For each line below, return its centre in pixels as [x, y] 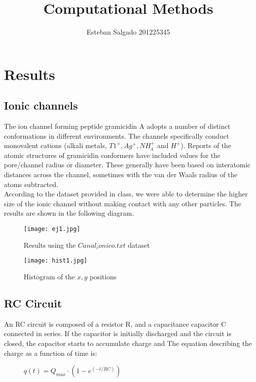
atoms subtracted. [31, 184]
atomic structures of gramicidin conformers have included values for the [112, 155]
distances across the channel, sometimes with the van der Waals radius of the [121, 174]
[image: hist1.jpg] [55, 261]
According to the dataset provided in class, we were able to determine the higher [126, 194]
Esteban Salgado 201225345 [128, 32]
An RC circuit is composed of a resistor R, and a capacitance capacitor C [115, 324]
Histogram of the [49, 276]
